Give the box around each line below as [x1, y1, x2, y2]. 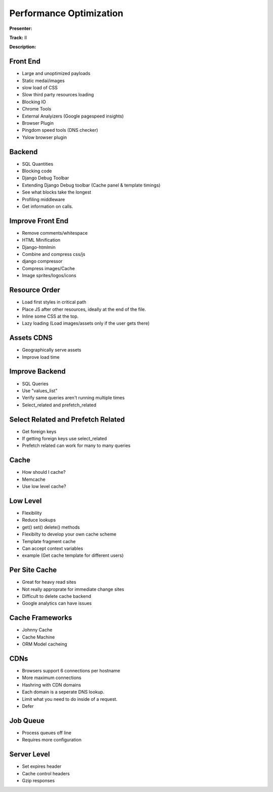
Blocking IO [22, 99, 47, 105]
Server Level [9, 750, 50, 759]
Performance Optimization [9, 8, 123, 19]
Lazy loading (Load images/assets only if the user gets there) [22, 320, 150, 326]
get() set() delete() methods [22, 524, 80, 530]
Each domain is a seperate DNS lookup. [22, 689, 105, 695]
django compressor [22, 258, 63, 265]
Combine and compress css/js [22, 251, 85, 257]
